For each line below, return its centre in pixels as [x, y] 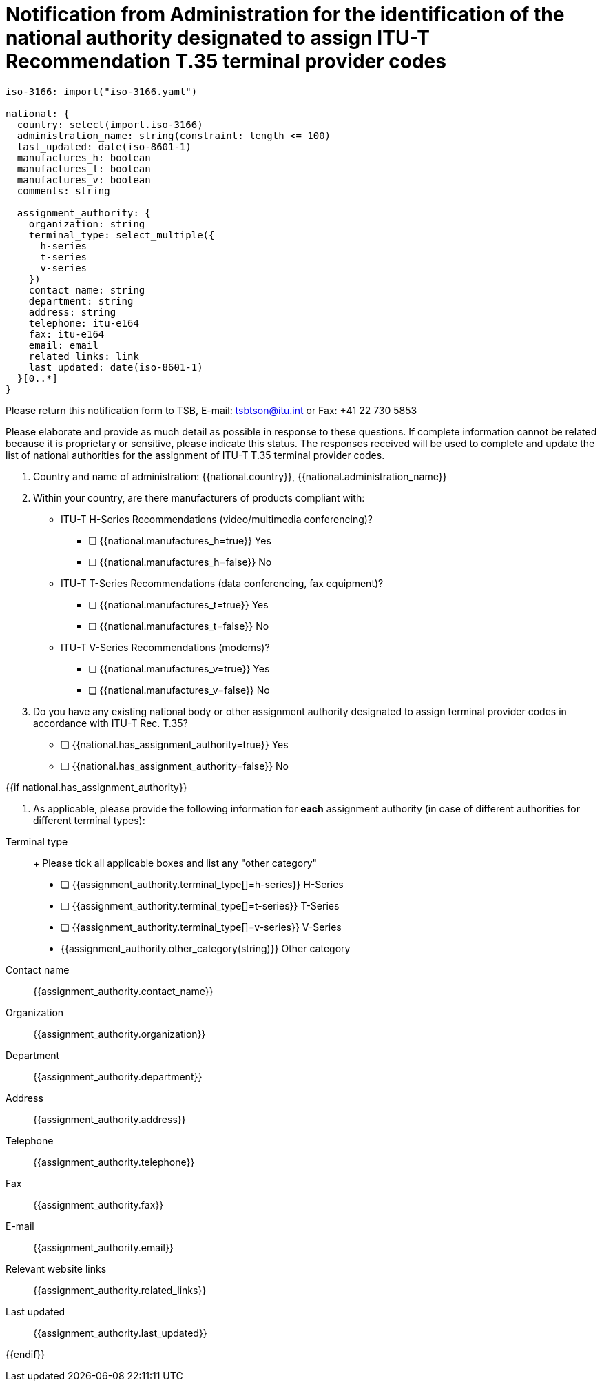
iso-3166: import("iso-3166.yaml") [102, 91]
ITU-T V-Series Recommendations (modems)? [165, 647]
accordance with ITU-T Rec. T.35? [111, 723]
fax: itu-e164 [66, 334]
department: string [81, 301]
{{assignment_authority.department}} [118, 1076]
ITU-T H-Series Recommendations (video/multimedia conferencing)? [217, 519]
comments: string [63, 191]
